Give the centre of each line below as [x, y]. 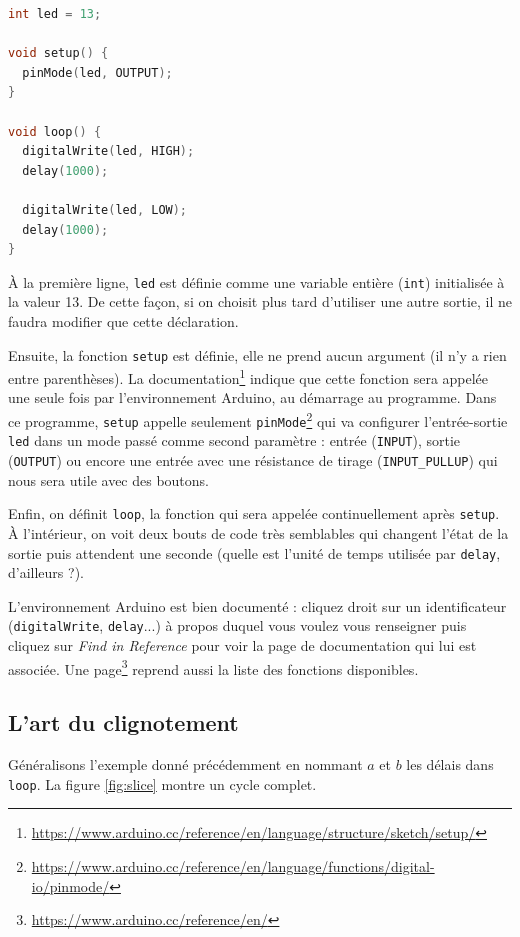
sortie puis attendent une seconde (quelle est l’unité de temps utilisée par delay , [254, 552]
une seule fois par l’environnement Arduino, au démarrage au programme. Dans [252, 397]
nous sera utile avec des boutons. [108, 479]
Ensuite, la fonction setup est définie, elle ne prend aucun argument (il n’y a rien [257, 354]
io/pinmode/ [70, 885]
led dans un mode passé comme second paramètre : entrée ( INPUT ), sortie [234, 440]
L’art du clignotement [123, 722]
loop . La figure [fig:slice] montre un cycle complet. [162, 783]
